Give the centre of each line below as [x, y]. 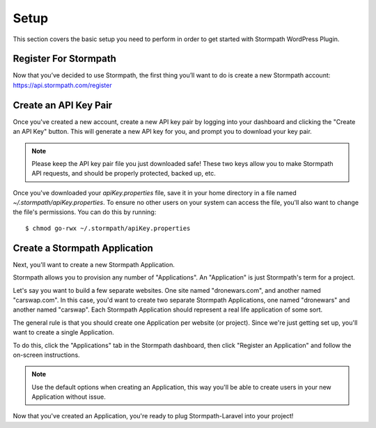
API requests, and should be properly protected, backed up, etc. [124, 174]
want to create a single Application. [63, 333]
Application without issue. [69, 397]
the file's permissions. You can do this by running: [85, 212]
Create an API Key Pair [63, 105]
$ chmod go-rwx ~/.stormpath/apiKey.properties [108, 228]
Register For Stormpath [64, 59]
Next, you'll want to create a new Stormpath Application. [94, 264]
